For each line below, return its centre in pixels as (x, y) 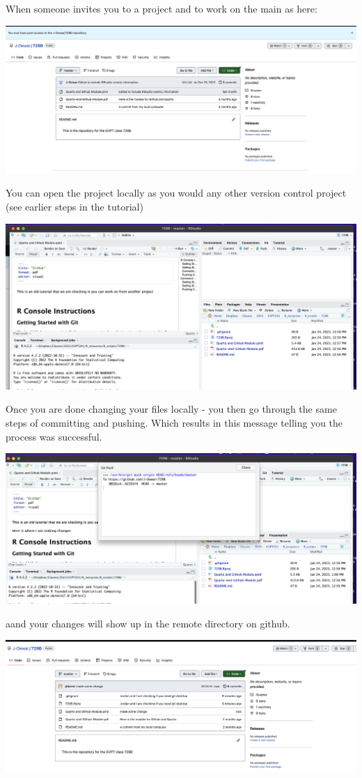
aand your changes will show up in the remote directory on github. (148, 623)
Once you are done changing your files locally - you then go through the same (171, 409)
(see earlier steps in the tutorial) (74, 206)
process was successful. (54, 436)
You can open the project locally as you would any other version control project (176, 193)
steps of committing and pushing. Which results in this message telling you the (174, 422)
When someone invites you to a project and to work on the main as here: (162, 8)
